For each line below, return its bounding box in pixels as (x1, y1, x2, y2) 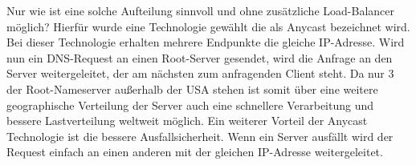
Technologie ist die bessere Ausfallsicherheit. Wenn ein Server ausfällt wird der (6, 127, 394, 144)
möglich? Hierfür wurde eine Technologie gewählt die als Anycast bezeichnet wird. (6, 18, 410, 34)
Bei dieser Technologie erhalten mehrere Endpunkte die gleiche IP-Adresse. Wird (6, 34, 405, 50)
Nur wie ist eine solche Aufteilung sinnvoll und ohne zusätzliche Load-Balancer (6, 2, 394, 18)
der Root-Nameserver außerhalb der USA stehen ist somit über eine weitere (6, 80, 378, 97)
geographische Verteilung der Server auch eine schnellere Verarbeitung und (6, 96, 374, 113)
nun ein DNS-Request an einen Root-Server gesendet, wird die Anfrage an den (6, 49, 393, 66)
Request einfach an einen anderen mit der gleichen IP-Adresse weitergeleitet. (6, 143, 383, 160)
